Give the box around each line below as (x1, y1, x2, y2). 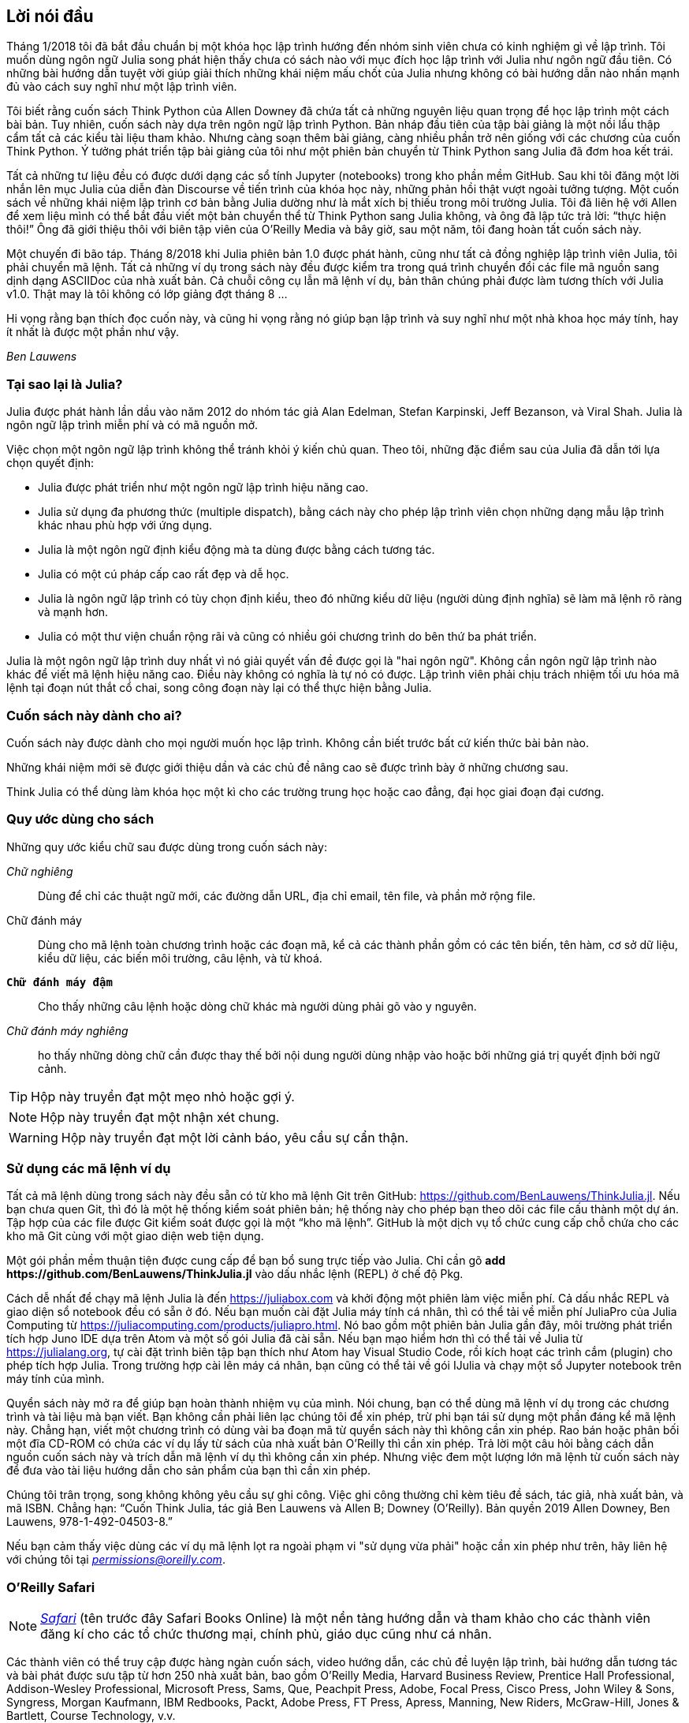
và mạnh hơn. (38, 605, 109, 619)
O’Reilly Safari (6, 1579, 95, 1595)
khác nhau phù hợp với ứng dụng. (38, 518, 213, 533)
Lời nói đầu (6, 6, 94, 26)
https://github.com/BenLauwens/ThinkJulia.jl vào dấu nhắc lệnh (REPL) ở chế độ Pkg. (6, 1267, 464, 1281)
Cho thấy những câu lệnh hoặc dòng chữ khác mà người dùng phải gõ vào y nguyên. (38, 999, 477, 1013)
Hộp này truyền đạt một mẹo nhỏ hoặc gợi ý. (31, 1088, 295, 1104)
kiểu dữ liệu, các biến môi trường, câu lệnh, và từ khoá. (38, 951, 322, 965)
